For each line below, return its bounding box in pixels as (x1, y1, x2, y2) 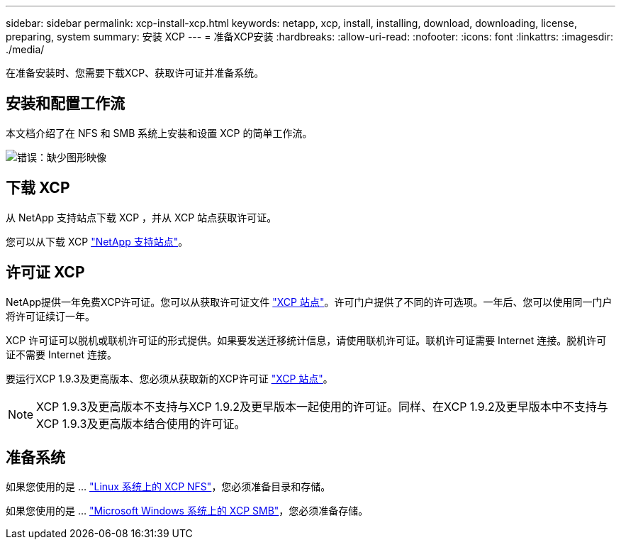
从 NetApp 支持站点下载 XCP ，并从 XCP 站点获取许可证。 (6, 211, 277, 224)
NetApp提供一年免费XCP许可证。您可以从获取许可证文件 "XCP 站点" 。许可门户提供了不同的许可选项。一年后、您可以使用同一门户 (6, 295, 612, 308)
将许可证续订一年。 (6, 309, 95, 322)
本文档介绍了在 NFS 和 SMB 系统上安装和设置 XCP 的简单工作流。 (6, 126, 313, 139)
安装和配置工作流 (6, 94, 125, 113)
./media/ (6, 43, 45, 55)
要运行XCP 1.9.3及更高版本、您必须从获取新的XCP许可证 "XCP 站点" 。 (6, 372, 333, 385)
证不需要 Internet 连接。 (6, 348, 118, 360)
